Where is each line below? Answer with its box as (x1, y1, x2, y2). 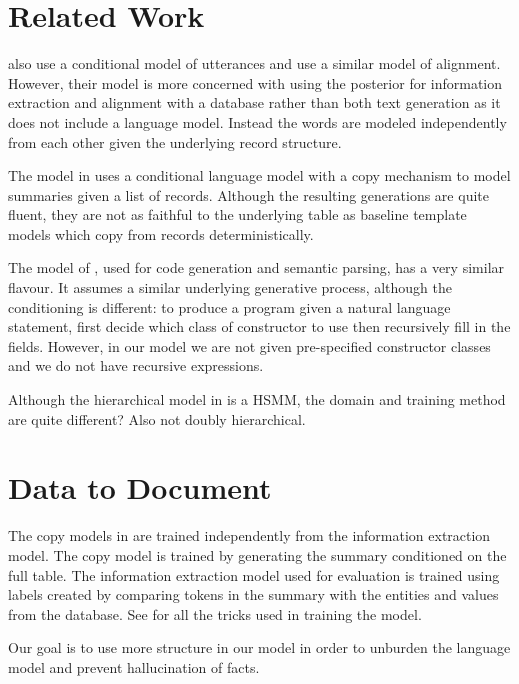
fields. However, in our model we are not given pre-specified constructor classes (8, 335, 491, 356)
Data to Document (8, 467, 272, 508)
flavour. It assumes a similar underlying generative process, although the (8, 277, 452, 298)
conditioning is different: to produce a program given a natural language (8, 296, 451, 317)
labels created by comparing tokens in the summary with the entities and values (8, 584, 499, 605)
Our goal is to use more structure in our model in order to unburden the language (8, 637, 511, 658)
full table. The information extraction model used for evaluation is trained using (8, 564, 500, 585)
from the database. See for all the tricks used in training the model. (8, 603, 422, 624)
